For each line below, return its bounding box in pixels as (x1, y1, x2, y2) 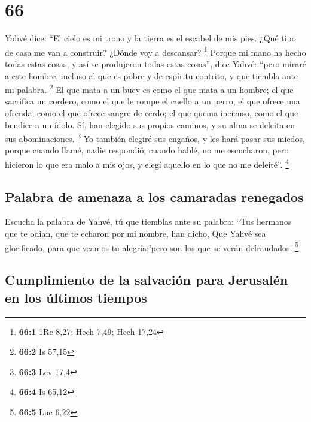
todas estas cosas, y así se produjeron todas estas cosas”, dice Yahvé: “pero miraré (5, 57, 306, 70)
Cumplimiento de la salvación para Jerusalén (5, 270, 288, 289)
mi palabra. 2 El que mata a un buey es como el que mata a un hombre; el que (5, 82, 294, 95)
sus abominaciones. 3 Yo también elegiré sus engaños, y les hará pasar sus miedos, (5, 131, 305, 144)
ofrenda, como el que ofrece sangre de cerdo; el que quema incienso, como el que (5, 107, 298, 119)
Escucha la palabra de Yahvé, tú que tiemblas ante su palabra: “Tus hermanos (5, 215, 292, 228)
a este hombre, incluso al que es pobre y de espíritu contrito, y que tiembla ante (5, 69, 298, 82)
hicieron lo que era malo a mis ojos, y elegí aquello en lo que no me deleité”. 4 (5, 156, 289, 170)
